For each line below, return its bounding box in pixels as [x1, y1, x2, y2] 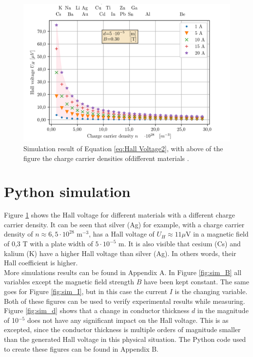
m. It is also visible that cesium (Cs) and [118, 238, 241, 249]
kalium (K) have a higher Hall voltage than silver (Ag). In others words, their [4, 248, 236, 258]
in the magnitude [197, 305, 249, 316]
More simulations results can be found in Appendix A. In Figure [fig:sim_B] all [4, 267, 242, 277]
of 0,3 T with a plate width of [4, 238, 93, 249]
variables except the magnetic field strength [4, 277, 134, 287]
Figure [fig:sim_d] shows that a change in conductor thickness [4, 305, 190, 316]
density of [4, 229, 33, 239]
